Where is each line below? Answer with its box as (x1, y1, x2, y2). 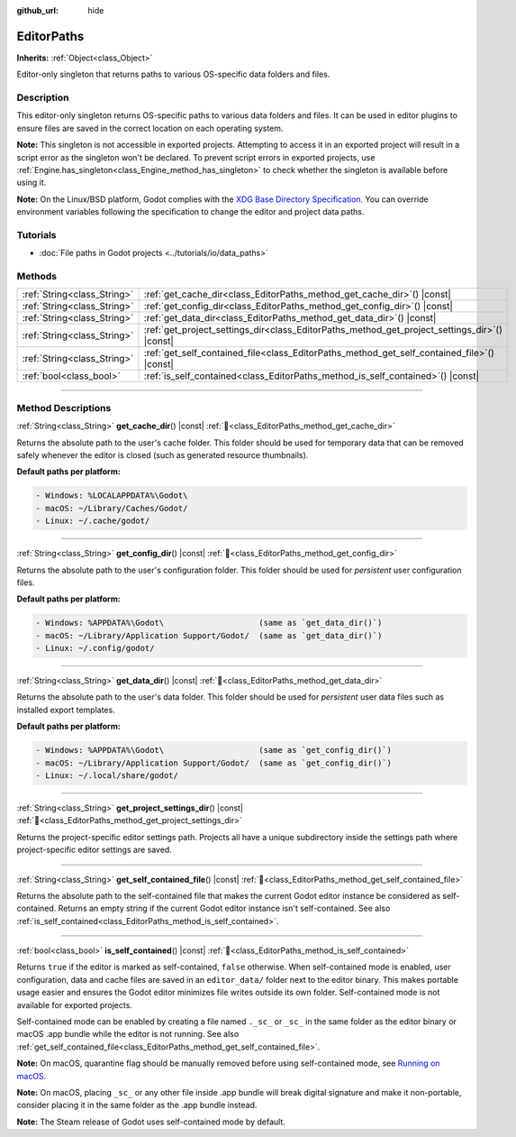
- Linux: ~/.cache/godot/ (35, 516, 150, 527)
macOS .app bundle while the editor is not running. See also (16, 1029, 240, 1040)
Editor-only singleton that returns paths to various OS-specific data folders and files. (16, 69, 330, 80)
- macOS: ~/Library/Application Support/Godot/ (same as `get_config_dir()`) (35, 757, 392, 768)
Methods (16, 270, 58, 283)
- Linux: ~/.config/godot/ (35, 643, 155, 654)
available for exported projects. (16, 999, 132, 1010)
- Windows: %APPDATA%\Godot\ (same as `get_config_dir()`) (35, 745, 392, 756)
